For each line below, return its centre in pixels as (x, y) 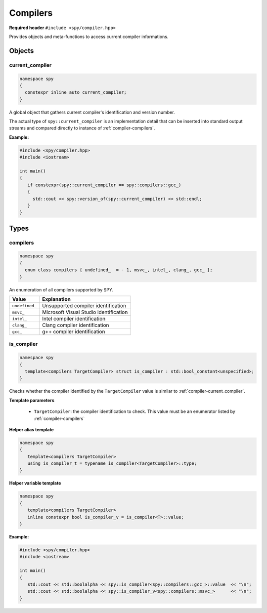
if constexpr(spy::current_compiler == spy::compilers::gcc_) (104, 185)
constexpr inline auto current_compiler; (76, 92)
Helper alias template (31, 429)
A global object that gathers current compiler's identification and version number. (92, 112)
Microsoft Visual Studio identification (85, 312)
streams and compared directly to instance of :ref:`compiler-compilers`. (82, 128)
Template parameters (32, 400)
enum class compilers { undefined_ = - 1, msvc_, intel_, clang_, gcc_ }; (119, 270)
